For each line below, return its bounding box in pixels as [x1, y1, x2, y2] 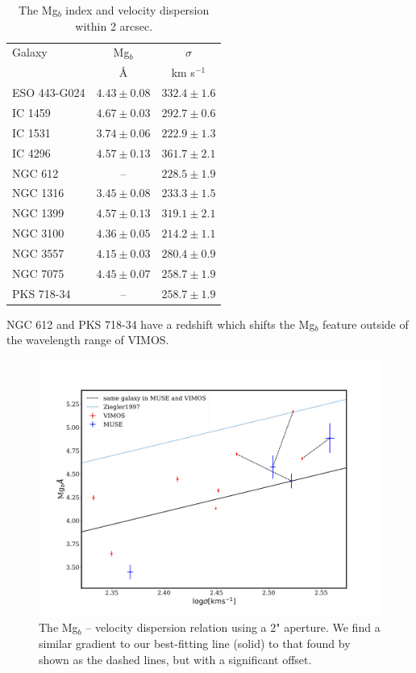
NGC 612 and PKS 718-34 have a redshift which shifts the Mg [6, 315, 315, 332]
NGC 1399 [12, 204, 64, 221]
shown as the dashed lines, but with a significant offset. [39, 650, 312, 667]
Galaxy [12, 44, 48, 61]
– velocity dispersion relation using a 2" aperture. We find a [85, 619, 381, 636]
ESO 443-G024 [12, 84, 85, 101]
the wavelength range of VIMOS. [6, 331, 169, 348]
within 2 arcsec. [75, 17, 153, 34]
